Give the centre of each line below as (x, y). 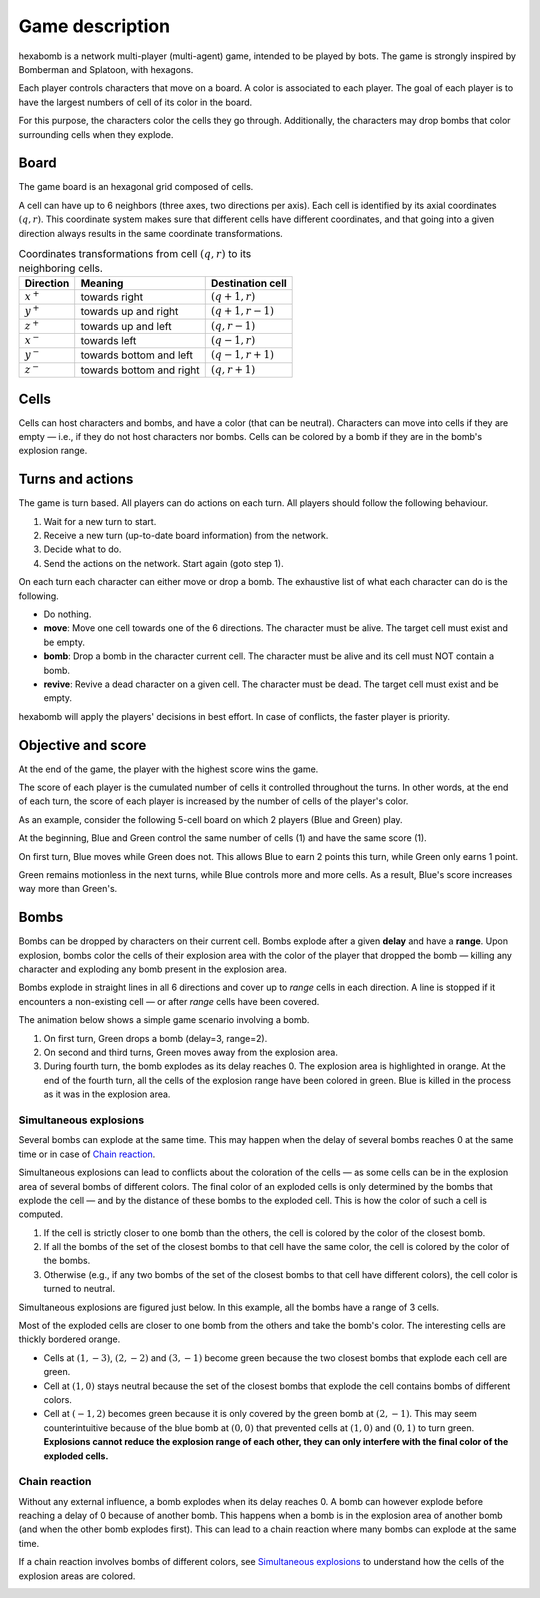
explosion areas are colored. (77, 1576)
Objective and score (82, 745)
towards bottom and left (137, 355)
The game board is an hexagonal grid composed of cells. (136, 187)
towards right (112, 297)
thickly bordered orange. (69, 1339)
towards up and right (129, 312)
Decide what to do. (82, 549)
